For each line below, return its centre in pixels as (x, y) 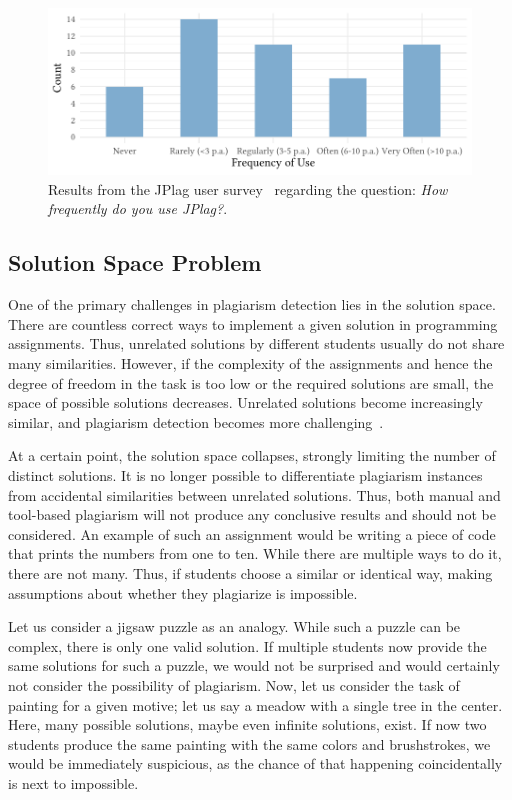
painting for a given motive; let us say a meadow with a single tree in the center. (255, 704)
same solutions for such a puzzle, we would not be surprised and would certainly (254, 665)
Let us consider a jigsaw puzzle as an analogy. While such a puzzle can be (234, 626)
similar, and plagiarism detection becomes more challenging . (196, 421)
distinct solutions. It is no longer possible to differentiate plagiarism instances (245, 474)
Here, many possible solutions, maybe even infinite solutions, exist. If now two (247, 724)
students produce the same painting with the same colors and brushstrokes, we (249, 743)
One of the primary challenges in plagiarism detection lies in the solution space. (252, 304)
